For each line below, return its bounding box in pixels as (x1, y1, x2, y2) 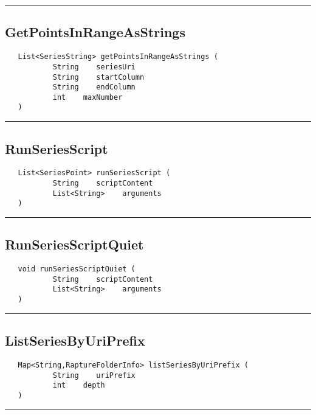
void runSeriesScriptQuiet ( (18, 265, 136, 274)
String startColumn (52, 72, 145, 82)
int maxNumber (52, 92, 123, 102)
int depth (52, 381, 105, 390)
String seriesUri (52, 62, 136, 71)
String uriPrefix (52, 371, 136, 380)
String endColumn (52, 83, 136, 92)
